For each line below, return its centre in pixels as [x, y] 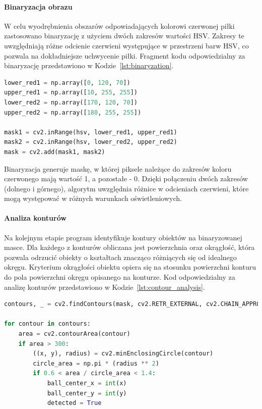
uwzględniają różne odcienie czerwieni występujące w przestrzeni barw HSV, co [126, 45]
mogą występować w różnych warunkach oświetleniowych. [93, 198]
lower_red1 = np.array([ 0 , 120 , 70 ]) [67, 83]
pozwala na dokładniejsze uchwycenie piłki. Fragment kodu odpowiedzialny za [125, 55]
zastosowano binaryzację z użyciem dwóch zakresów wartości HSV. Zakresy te [124, 36]
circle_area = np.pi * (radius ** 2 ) [96, 363]
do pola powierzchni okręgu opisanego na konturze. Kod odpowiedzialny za [120, 277]
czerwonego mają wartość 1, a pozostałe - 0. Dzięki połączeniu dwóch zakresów [126, 178]
